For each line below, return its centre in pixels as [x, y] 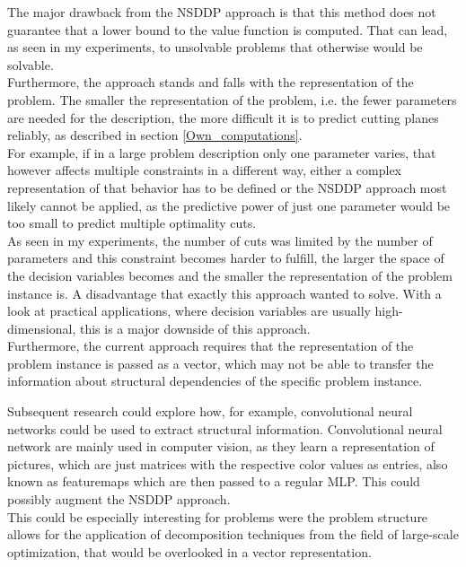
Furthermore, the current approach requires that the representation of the [211, 346]
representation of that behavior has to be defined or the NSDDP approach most [227, 187]
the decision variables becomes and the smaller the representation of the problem [230, 275]
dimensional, [42, 328]
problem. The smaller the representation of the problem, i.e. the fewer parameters [232, 99]
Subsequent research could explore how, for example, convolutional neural [210, 411]
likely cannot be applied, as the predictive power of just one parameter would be [229, 205]
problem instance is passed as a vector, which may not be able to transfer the [220, 363]
